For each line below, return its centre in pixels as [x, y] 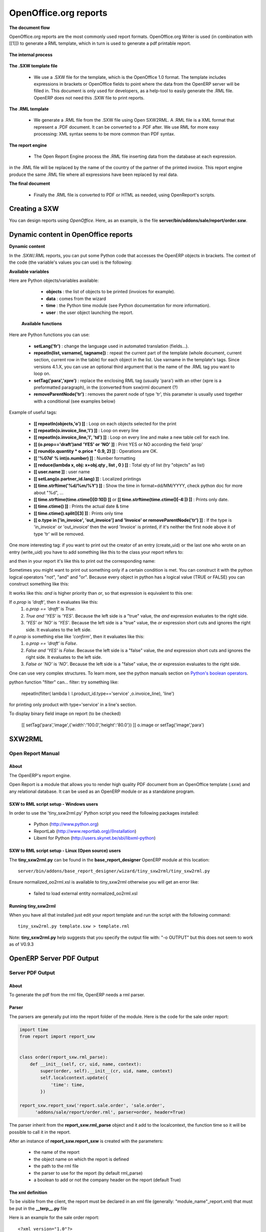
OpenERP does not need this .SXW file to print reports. [89, 98]
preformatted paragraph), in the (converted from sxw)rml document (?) [106, 387]
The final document [30, 184]
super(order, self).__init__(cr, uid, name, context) [106, 1071]
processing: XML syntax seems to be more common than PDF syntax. [104, 134]
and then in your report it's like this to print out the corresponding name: [82, 561]
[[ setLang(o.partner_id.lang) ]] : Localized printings [87, 479]
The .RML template [29, 109]
